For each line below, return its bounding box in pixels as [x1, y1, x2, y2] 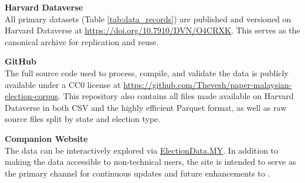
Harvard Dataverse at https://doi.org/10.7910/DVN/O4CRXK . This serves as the [5, 24, 300, 36]
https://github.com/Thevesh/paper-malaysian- [123, 78, 292, 90]
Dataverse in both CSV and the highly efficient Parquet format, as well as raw [5, 101, 287, 113]
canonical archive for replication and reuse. [5, 35, 159, 48]
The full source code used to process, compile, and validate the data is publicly [5, 66, 289, 79]
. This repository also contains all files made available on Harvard [58, 90, 294, 102]
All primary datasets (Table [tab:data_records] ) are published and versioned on [5, 12, 292, 25]
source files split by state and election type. [5, 113, 161, 125]
